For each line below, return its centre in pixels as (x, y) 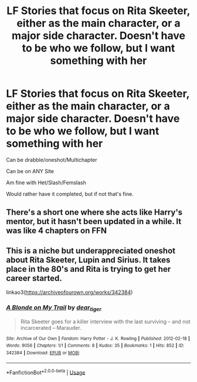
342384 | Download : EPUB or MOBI (43, 353)
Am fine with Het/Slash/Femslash (46, 182)
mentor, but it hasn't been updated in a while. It (94, 222)
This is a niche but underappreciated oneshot (91, 251)
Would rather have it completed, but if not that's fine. (70, 194)
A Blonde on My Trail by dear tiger (54, 308)
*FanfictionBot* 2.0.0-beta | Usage (46, 372)
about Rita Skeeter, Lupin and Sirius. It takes (88, 260)
